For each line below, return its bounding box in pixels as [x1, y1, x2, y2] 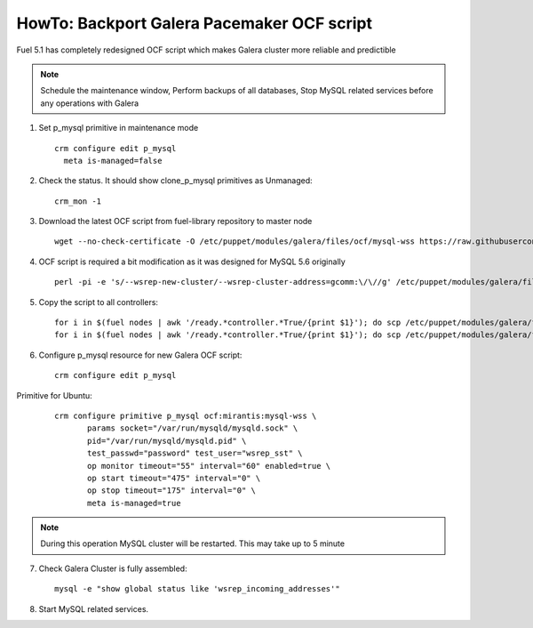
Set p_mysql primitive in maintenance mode [38, 123, 199, 133]
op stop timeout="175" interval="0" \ [87, 486, 257, 495]
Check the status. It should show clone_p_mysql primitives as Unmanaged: [38, 175, 313, 186]
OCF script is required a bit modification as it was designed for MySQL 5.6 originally [38, 256, 346, 267]
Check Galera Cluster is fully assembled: [38, 563, 187, 574]
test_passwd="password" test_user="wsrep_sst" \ [87, 448, 303, 458]
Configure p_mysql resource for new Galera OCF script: [38, 350, 243, 360]
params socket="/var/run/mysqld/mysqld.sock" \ [87, 423, 298, 433]
